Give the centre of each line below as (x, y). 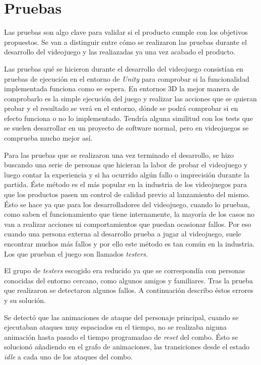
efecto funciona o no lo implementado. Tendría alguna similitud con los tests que (128, 118)
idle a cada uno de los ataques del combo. (69, 356)
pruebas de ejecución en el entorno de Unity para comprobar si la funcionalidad (127, 78)
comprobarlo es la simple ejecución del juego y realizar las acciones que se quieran (130, 98)
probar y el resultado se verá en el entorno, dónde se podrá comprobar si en (121, 108)
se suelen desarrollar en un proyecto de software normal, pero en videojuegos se (126, 128)
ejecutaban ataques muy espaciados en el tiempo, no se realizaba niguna (115, 327)
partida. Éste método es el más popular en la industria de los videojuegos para (125, 184)
